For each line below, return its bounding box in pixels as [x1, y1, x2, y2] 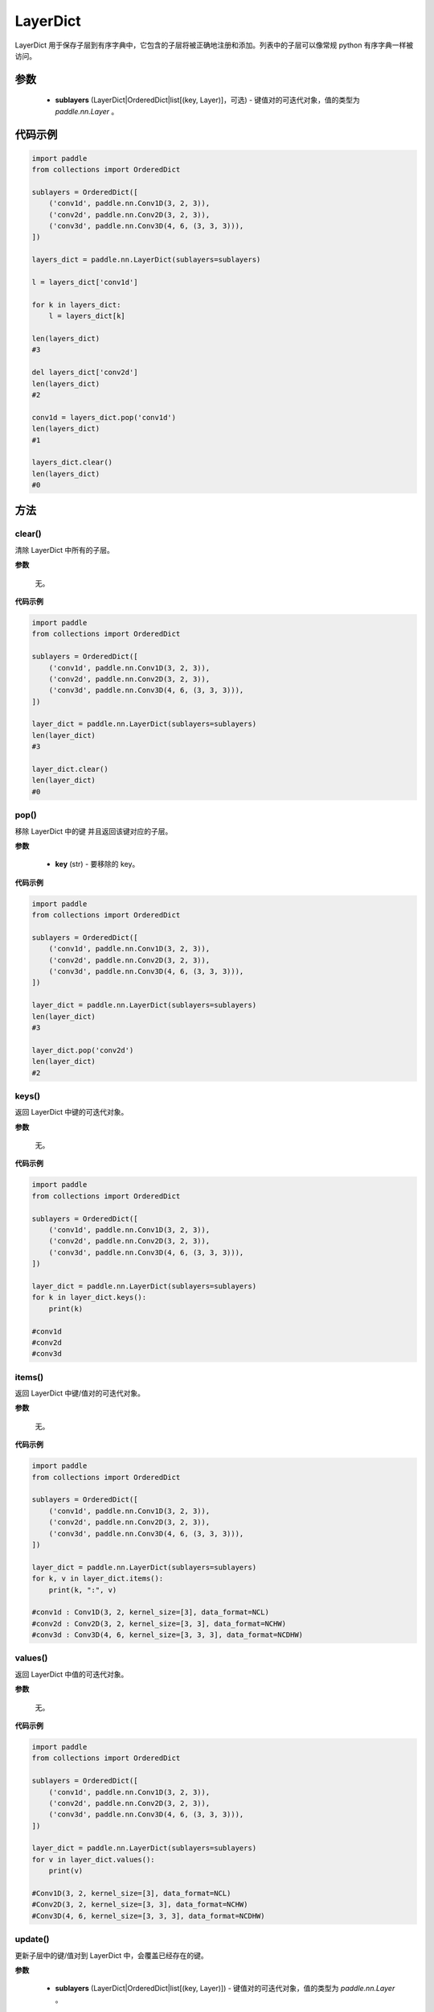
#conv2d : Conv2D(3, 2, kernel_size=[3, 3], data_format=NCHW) [31, 1618, 287, 1628]
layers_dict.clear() [31, 458, 113, 467]
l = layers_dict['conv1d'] [31, 278, 138, 287]
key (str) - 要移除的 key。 [55, 860, 140, 869]
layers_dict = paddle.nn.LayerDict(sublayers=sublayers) [31, 255, 261, 265]
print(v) [48, 1866, 84, 1875]
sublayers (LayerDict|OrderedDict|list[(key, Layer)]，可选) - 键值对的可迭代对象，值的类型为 [55, 95, 361, 105]
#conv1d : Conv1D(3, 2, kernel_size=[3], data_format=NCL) [31, 1608, 269, 1617]
